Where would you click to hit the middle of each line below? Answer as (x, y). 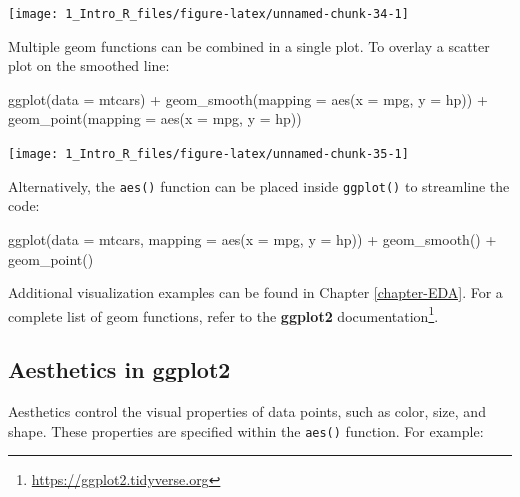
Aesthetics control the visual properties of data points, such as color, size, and (247, 411)
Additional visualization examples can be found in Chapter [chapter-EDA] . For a (255, 292)
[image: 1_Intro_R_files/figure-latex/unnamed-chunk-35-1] (208, 154)
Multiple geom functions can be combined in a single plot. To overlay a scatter (249, 45)
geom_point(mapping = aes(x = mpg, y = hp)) (155, 118)
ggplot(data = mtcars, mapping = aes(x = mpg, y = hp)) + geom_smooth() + (252, 238)
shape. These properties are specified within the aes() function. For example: (246, 430)
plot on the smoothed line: (89, 65)
